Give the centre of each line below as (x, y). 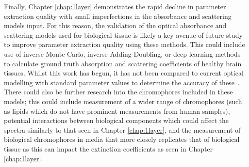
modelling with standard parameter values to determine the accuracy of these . (122, 82)
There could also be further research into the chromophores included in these (118, 92)
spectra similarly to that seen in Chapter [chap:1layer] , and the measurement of (122, 129)
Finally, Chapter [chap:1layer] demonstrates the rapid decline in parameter (115, 6)
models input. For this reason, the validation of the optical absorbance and (115, 25)
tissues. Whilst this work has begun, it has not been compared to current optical (124, 73)
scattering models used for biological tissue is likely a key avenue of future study (123, 35)
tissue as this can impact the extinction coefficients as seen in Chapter (108, 148)
